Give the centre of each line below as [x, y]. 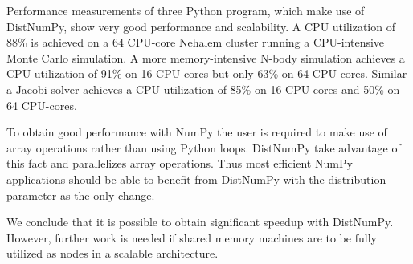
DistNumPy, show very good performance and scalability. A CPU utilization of [201, 26]
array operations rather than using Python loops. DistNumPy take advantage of [204, 147]
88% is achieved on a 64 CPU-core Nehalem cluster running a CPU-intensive [196, 42]
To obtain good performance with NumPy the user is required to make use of [197, 132]
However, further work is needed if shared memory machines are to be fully [192, 237]
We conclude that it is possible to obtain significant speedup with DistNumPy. [200, 222]
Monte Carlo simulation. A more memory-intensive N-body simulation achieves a [206, 57]
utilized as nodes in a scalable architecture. [112, 253]
